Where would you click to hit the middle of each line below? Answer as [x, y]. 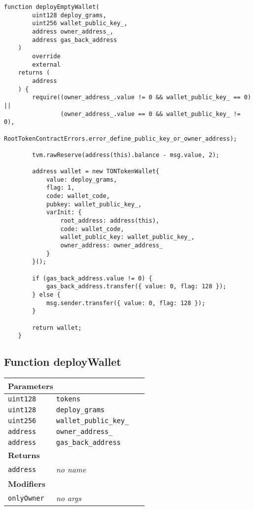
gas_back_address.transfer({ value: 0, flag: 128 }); [136, 287]
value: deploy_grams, [82, 179]
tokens [68, 399]
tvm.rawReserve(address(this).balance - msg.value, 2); [126, 155]
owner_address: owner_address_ [112, 246]
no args [69, 498]
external [46, 64]
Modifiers [27, 484]
